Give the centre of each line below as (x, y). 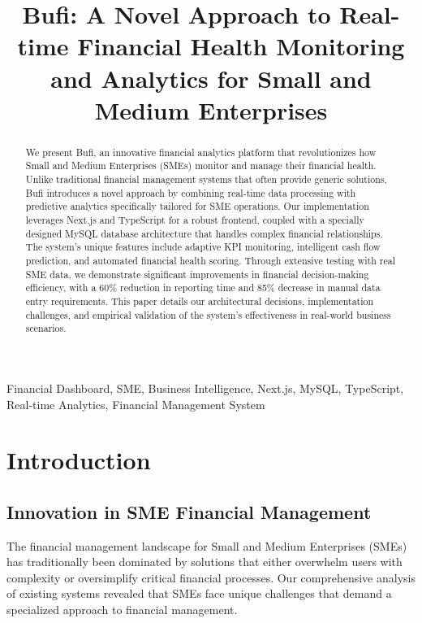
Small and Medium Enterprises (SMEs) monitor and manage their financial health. (201, 166)
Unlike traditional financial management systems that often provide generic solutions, (206, 179)
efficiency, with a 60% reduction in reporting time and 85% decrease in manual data (203, 288)
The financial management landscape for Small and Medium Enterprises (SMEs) (207, 545)
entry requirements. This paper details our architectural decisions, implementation (200, 301)
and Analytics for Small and (211, 78)
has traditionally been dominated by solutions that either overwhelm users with (205, 562)
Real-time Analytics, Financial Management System (136, 404)
